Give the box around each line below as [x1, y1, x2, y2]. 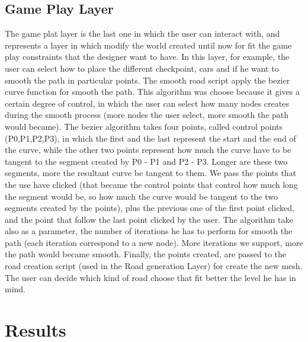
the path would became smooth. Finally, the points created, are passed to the [5, 248, 287, 260]
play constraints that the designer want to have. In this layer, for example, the [5, 50, 290, 63]
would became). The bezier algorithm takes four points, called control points [5, 120, 283, 132]
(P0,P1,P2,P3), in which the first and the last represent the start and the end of [5, 132, 296, 144]
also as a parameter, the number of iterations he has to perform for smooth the [5, 225, 293, 237]
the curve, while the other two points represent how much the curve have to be [5, 143, 291, 156]
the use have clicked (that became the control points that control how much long [5, 178, 298, 190]
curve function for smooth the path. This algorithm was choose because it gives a [5, 85, 300, 98]
